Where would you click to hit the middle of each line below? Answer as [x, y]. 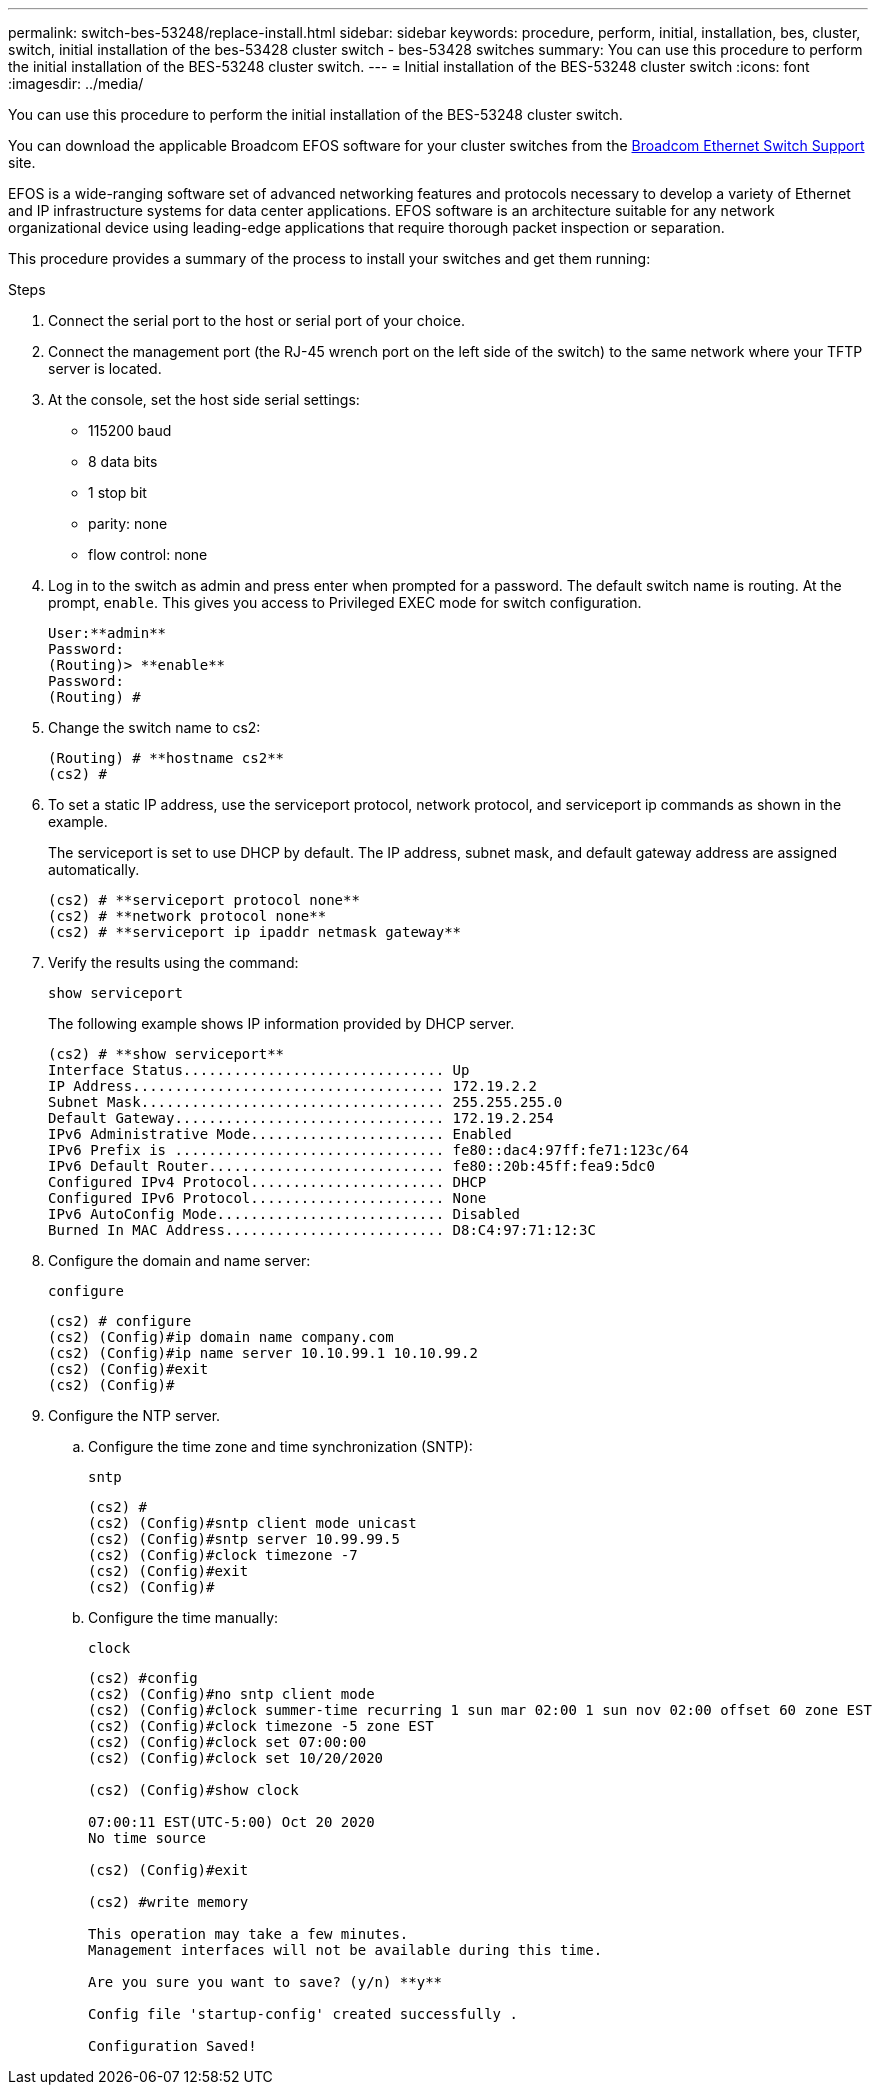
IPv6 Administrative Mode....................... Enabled [280, 1134]
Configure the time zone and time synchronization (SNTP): [280, 1446]
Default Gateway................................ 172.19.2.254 [301, 1118]
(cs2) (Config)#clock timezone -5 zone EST [261, 1726]
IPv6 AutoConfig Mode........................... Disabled [284, 1214]
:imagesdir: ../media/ [76, 83]
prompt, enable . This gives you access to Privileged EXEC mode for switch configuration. [345, 602]
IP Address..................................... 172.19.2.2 [292, 1086]
